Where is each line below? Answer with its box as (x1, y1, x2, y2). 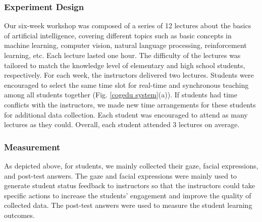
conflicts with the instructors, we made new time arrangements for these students (4, 99, 256, 109)
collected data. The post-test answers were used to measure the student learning (4, 200, 252, 210)
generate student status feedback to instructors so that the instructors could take (4, 180, 255, 191)
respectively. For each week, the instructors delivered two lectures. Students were (4, 70, 254, 80)
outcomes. (4, 209, 35, 220)
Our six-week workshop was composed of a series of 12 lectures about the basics (4, 20, 251, 31)
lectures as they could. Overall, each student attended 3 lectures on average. (4, 119, 240, 130)
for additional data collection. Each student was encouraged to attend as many (4, 109, 248, 120)
